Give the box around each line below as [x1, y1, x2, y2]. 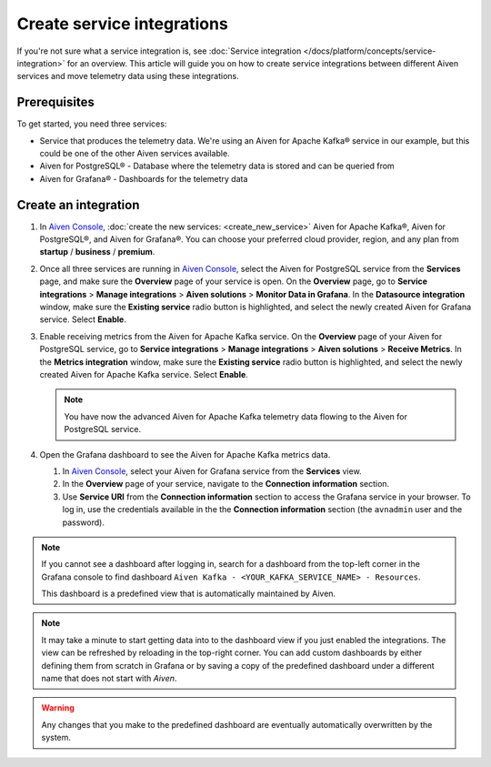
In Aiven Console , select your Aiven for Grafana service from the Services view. [62, 465, 363, 477]
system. [41, 732, 72, 743]
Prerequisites [16, 95, 95, 110]
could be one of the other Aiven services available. [39, 148, 231, 159]
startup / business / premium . [39, 247, 155, 257]
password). [62, 517, 105, 528]
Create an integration [16, 197, 140, 213]
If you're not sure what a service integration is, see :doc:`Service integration [16, 45, 302, 56]
